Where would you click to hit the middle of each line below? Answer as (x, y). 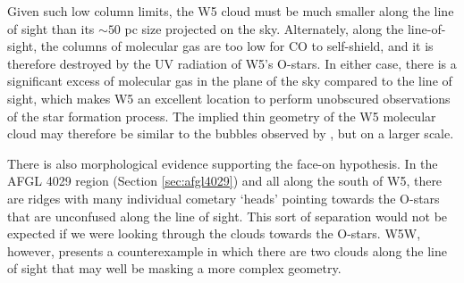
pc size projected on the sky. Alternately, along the (264, 28)
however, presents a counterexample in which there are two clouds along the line (227, 250)
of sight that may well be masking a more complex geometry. (174, 268)
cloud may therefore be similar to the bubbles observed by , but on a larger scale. (231, 133)
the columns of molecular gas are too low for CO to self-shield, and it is (237, 46)
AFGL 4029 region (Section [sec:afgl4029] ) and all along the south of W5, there (225, 181)
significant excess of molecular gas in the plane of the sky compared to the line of (230, 81)
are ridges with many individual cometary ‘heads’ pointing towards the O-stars (224, 198)
